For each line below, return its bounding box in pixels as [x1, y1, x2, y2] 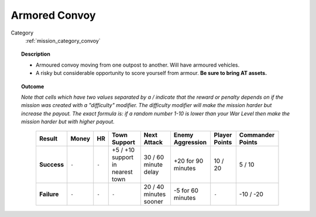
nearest [111, 168, 133, 176]
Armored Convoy [11, 9, 96, 22]
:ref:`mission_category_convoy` [25, 37, 101, 44]
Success [39, 161, 64, 169]
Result [39, 135, 58, 143]
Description [21, 50, 51, 58]
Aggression [173, 138, 207, 146]
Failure [39, 190, 59, 198]
